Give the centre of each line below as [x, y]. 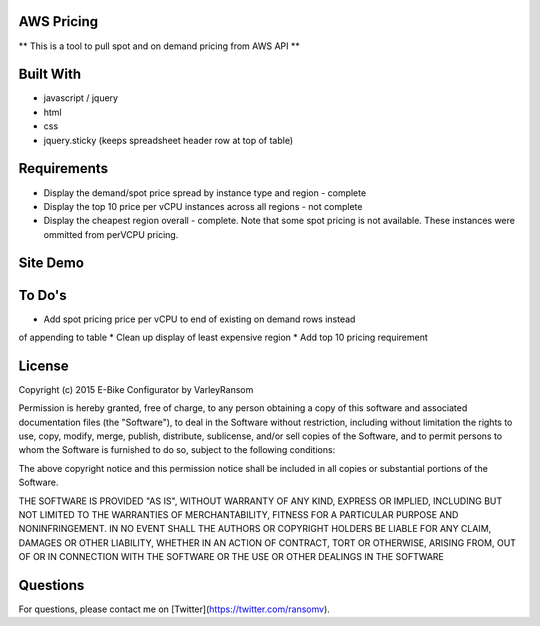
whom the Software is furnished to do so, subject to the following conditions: [177, 450]
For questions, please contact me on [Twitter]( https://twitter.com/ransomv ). [174, 609]
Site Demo [51, 263]
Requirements [63, 168]
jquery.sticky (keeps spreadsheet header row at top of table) [168, 140]
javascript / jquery [81, 98]
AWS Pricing [58, 21]
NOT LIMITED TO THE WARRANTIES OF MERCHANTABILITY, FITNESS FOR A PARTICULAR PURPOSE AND [238, 515]
